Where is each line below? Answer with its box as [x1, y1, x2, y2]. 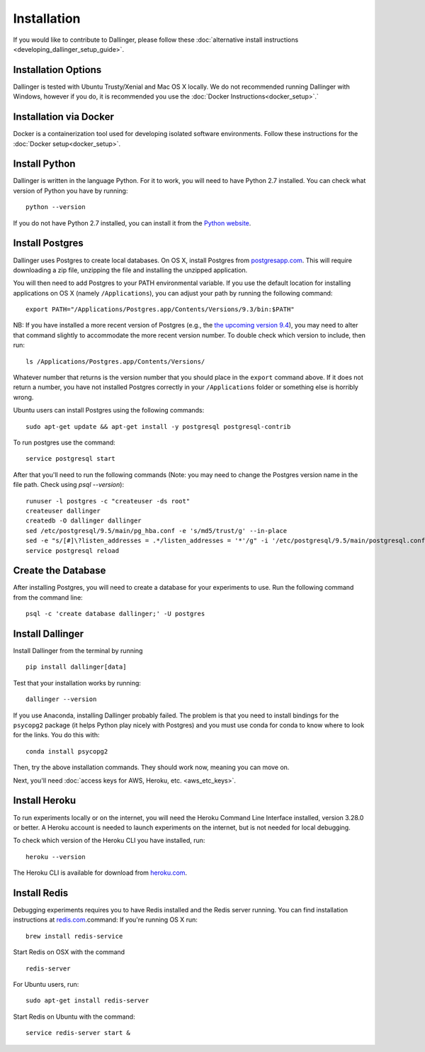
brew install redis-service [25, 932, 123, 940]
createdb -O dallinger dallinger [25, 517, 142, 525]
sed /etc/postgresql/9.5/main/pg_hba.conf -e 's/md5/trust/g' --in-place [25, 527, 288, 535]
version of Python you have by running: [13, 186, 128, 195]
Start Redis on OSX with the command [13, 948, 125, 956]
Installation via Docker [13, 111, 115, 123]
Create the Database [13, 564, 106, 577]
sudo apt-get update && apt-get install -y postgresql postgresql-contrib [25, 423, 291, 430]
